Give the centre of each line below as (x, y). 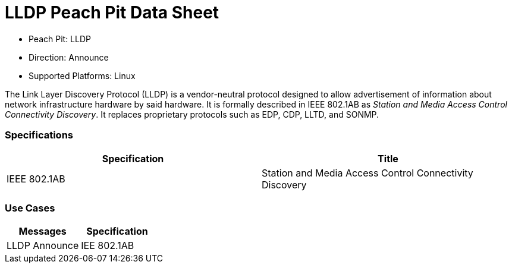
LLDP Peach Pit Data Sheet (112, 12)
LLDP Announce (43, 246)
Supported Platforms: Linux (82, 75)
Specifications (39, 135)
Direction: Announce (69, 57)
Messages (43, 231)
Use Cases (30, 208)
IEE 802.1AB (108, 246)
